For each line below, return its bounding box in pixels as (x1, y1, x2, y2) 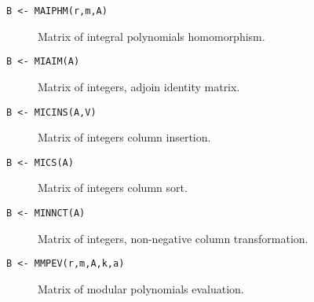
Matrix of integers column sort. (38, 179, 188, 196)
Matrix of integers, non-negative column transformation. (38, 230, 309, 246)
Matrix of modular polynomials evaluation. (38, 280, 244, 296)
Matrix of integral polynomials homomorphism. (38, 28, 265, 44)
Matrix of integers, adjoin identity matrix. (38, 78, 240, 94)
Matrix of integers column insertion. (38, 129, 211, 145)
